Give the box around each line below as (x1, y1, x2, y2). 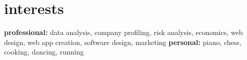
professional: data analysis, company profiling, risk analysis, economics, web (4, 27, 243, 37)
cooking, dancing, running (4, 46, 84, 57)
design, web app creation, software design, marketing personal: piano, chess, (4, 36, 241, 47)
